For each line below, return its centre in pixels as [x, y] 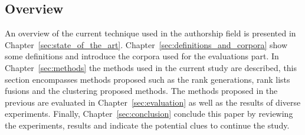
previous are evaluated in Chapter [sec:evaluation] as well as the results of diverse [153, 102]
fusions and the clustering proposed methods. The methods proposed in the [141, 91]
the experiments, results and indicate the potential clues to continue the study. [147, 125]
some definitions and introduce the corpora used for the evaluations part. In [142, 56]
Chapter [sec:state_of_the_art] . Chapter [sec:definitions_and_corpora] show [146, 44]
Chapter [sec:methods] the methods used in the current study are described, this [151, 67]
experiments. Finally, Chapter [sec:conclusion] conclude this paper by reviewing [149, 114]
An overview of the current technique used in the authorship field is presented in [150, 33]
